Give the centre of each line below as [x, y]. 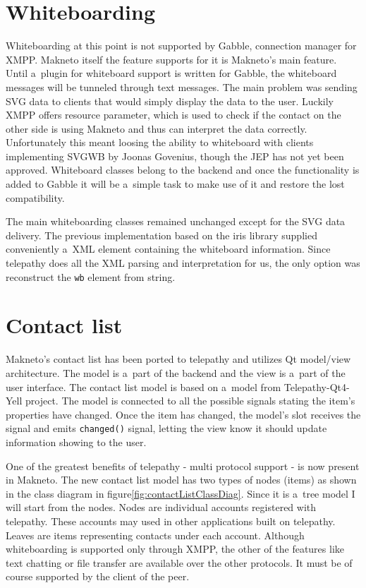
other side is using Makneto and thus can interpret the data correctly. [157, 128]
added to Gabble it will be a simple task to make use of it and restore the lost [175, 184]
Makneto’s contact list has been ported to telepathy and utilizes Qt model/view [178, 359]
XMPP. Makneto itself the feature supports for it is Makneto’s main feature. [171, 59]
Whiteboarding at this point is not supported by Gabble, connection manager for [181, 46]
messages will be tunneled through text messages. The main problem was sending [182, 86]
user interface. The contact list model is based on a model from [144, 386]
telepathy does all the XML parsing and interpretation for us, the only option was [183, 263]
